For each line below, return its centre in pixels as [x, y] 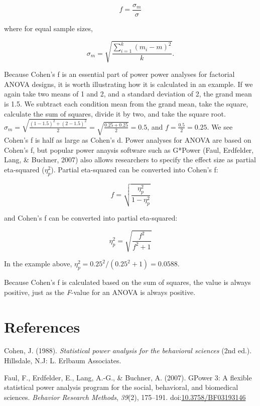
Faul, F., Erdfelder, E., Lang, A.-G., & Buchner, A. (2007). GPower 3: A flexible [128, 377]
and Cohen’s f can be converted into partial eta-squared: [91, 218]
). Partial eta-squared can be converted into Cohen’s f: [135, 170]
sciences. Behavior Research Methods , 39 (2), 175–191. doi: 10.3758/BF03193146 [125, 397]
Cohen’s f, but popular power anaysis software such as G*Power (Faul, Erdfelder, [129, 149]
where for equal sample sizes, [48, 28]
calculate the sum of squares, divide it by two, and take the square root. [115, 113]
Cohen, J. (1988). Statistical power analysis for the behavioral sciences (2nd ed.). [128, 350]
